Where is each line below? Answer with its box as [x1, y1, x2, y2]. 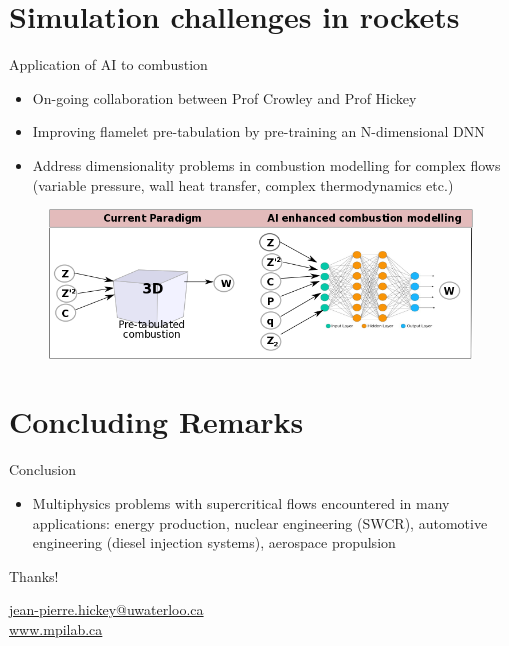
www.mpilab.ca [9, 618, 103, 639]
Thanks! [9, 565, 59, 586]
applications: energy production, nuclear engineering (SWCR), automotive [32, 512, 488, 533]
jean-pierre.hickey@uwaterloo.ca [9, 599, 204, 620]
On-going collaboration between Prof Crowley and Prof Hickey [32, 87, 417, 108]
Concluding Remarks [9, 401, 304, 442]
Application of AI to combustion [9, 54, 208, 75]
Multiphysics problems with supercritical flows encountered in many [32, 492, 450, 513]
